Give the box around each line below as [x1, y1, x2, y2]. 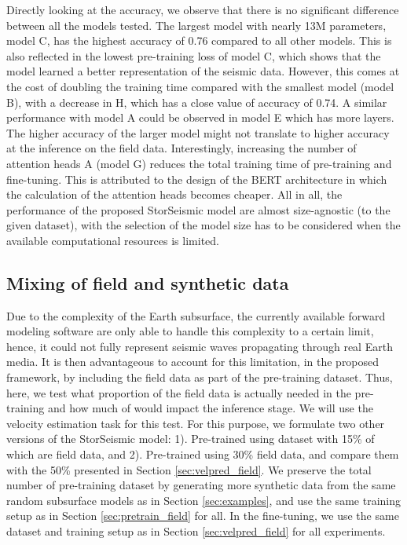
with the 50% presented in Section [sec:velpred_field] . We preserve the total [6, 461, 372, 477]
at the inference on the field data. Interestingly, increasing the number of [6, 140, 357, 156]
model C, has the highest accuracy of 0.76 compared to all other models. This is [6, 32, 392, 49]
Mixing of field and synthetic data [6, 270, 289, 294]
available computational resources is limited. [6, 232, 219, 248]
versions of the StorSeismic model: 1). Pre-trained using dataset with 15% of [6, 430, 375, 447]
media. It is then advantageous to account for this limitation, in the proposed [6, 353, 379, 370]
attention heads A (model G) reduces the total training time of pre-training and [6, 155, 392, 171]
